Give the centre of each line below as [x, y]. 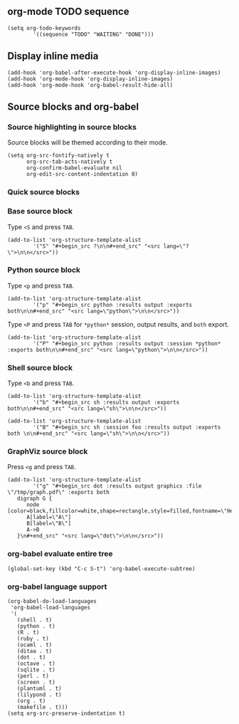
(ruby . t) [33, 639]
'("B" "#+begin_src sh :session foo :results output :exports [127, 427]
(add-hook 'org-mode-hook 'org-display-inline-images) [90, 79]
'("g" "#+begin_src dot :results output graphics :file [117, 486]
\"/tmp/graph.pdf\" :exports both [59, 493]
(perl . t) [33, 676]
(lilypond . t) [39, 695]
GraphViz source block [48, 451]
